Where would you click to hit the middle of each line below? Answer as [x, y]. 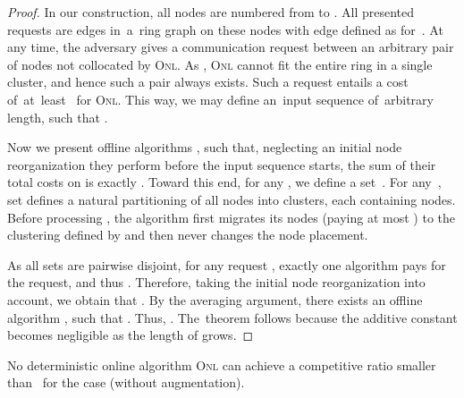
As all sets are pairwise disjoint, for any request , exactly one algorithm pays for [227, 264]
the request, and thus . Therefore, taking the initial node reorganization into [216, 282]
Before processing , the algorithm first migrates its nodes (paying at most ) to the [232, 217]
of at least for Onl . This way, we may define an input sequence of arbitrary [220, 99]
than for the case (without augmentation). [126, 382]
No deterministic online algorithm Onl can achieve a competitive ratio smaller [222, 364]
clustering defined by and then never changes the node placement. [188, 235]
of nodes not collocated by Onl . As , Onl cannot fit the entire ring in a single [220, 64]
